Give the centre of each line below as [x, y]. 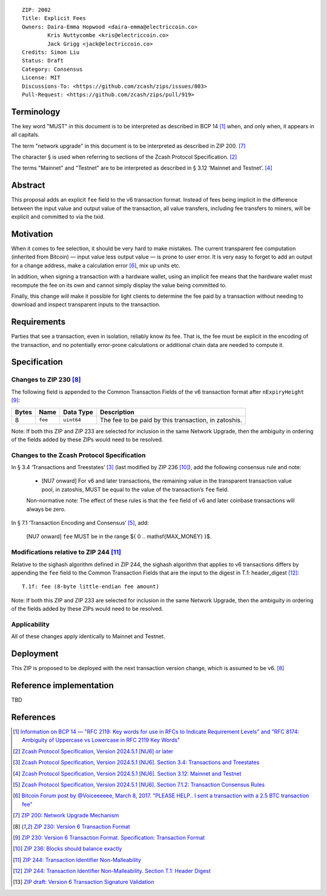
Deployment [35, 654]
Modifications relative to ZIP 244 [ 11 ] [66, 552]
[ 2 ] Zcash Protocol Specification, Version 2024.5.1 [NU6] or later [93, 751]
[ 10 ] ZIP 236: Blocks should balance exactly [68, 849]
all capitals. [25, 135]
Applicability [30, 624]
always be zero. [46, 509]
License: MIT [41, 78]
